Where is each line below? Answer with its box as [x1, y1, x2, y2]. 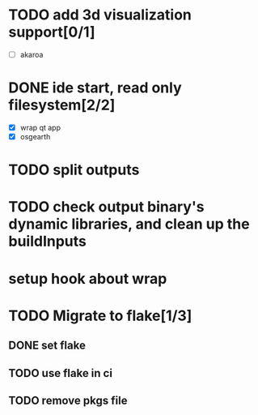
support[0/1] [8, 23, 95, 41]
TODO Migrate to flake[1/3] [8, 306, 192, 325]
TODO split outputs [8, 160, 140, 179]
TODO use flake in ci [8, 366, 113, 380]
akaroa [19, 49, 44, 59]
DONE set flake [8, 339, 87, 353]
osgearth [19, 132, 51, 141]
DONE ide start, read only [8, 79, 182, 97]
